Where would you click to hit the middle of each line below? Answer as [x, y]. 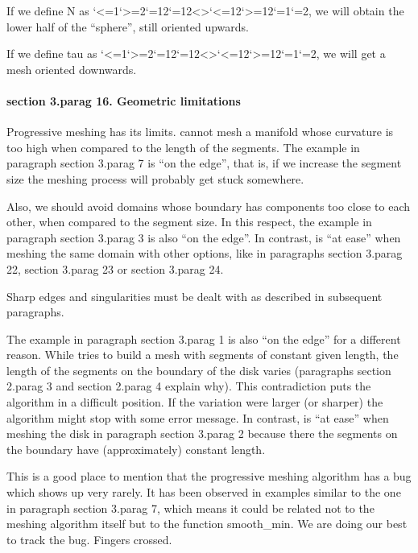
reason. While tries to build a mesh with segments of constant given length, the [203, 355]
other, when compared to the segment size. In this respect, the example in [189, 222]
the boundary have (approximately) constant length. [136, 449]
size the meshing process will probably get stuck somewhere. [155, 178]
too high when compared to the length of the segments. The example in [183, 147]
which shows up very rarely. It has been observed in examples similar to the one [204, 492]
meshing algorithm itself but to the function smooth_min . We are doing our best [207, 524]
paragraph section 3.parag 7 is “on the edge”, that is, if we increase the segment [204, 163]
